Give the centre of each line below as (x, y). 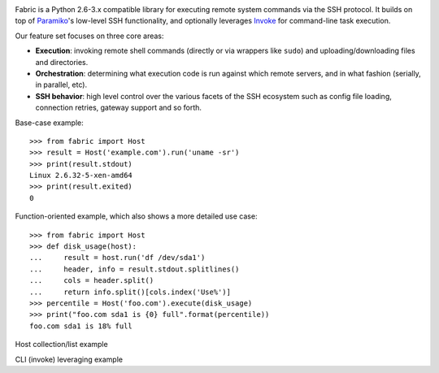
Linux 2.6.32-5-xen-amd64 (81, 176)
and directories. (62, 62)
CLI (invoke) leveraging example (69, 359)
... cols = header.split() (92, 281)
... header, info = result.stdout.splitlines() (135, 269)
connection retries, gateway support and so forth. (119, 108)
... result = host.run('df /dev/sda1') (117, 258)
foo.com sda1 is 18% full (81, 326)
